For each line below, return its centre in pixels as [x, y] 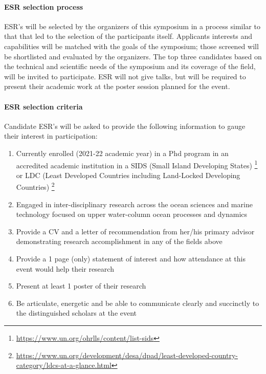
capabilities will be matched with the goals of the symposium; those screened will [131, 46]
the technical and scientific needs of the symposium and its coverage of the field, [130, 66]
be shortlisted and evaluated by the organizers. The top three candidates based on [133, 56]
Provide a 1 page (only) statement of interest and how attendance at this [131, 258]
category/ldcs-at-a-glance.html [64, 365]
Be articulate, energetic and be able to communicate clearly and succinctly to [138, 303]
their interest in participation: [51, 136]
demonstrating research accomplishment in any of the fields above [119, 241]
